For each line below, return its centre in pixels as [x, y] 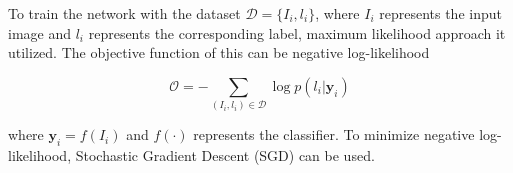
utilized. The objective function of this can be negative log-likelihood [219, 52]
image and [39, 32]
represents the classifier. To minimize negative [334, 134]
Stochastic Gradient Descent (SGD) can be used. [225, 154]
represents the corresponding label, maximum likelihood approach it [297, 32]
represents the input [440, 13]
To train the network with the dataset [124, 13]
